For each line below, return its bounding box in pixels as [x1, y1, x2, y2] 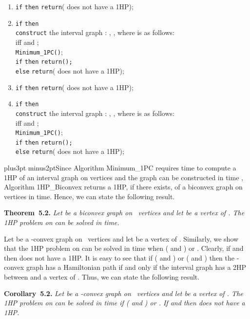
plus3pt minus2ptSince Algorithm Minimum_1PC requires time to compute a [4, 163, 236, 173]
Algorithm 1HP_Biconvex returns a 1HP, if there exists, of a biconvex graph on [4, 182, 243, 192]
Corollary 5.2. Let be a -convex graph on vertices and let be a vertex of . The [4, 288, 243, 298]
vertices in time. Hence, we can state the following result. [4, 191, 175, 201]
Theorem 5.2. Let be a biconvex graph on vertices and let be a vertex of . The [4, 207, 245, 218]
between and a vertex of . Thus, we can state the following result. [4, 272, 200, 281]
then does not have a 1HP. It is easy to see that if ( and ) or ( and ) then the [4, 252, 235, 263]
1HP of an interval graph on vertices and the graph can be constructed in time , [4, 172, 243, 182]
